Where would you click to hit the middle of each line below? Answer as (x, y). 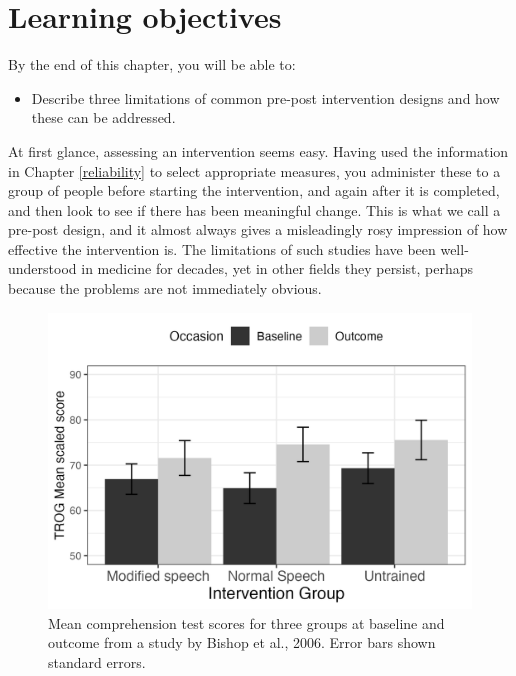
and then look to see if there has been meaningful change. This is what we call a (254, 209)
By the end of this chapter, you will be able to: (152, 64)
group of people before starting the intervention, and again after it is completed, (254, 190)
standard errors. (97, 661)
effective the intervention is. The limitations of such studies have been (222, 248)
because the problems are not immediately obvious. (165, 288)
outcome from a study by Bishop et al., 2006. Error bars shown (242, 642)
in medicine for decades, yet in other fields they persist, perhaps (277, 268)
